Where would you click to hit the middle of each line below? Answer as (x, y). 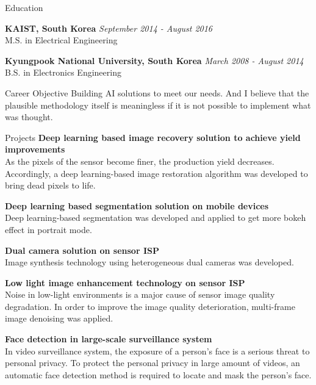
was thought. (29, 117)
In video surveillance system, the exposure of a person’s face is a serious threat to (157, 351)
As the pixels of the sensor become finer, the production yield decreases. (140, 161)
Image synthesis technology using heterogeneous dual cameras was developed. (149, 262)
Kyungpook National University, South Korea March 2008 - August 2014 (154, 60)
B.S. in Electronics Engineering (63, 72)
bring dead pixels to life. (50, 185)
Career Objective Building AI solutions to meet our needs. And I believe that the (157, 92)
